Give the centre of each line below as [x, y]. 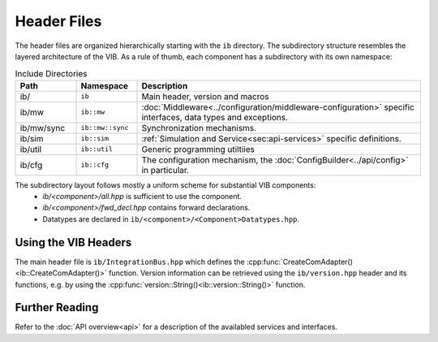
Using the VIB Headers [73, 242]
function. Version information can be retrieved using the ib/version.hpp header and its [258, 273]
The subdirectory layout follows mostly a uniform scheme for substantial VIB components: [165, 185]
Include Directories [51, 73]
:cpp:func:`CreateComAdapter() [299, 262]
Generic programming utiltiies [198, 149]
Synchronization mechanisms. [199, 128]
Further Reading [57, 307]
